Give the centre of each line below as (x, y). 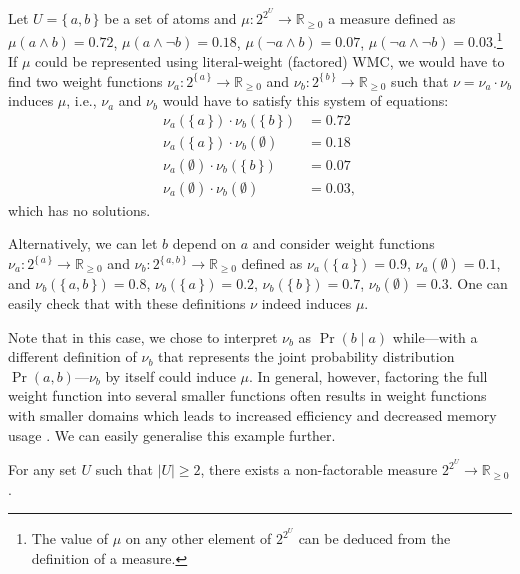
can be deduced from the (374, 538)
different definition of (72, 356)
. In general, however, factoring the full (368, 375)
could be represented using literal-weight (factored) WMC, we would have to (270, 60)
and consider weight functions (343, 243)
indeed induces (306, 303)
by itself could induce (170, 375)
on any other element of (198, 538)
